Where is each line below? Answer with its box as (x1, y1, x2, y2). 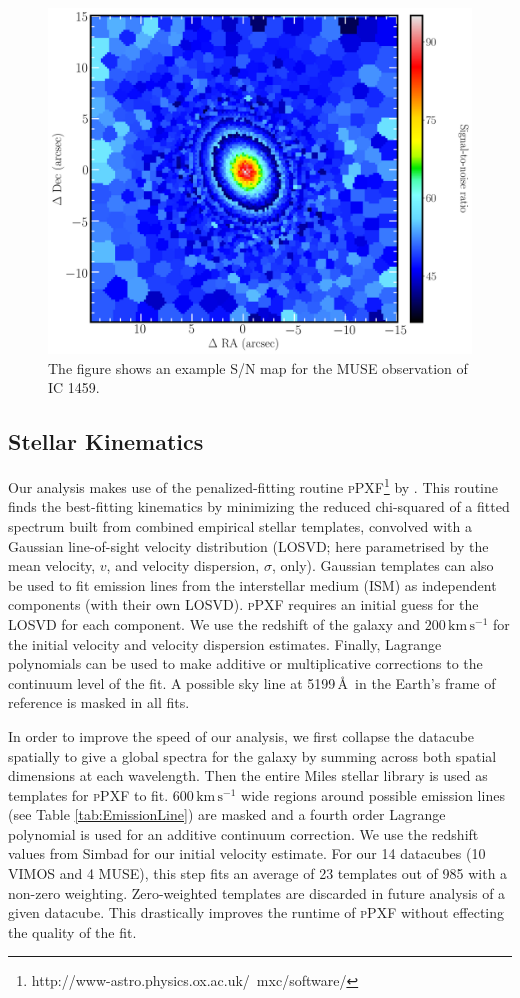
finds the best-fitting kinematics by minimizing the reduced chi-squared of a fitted (8, 496, 510, 517)
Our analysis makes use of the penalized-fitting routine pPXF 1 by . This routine (8, 474, 498, 497)
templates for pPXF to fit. (8, 784, 169, 805)
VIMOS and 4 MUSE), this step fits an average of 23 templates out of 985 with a (8, 863, 508, 884)
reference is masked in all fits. (8, 692, 190, 713)
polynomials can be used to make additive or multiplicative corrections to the (8, 653, 483, 674)
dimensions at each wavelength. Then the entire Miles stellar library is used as (8, 765, 488, 786)
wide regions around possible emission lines (241, 784, 505, 805)
